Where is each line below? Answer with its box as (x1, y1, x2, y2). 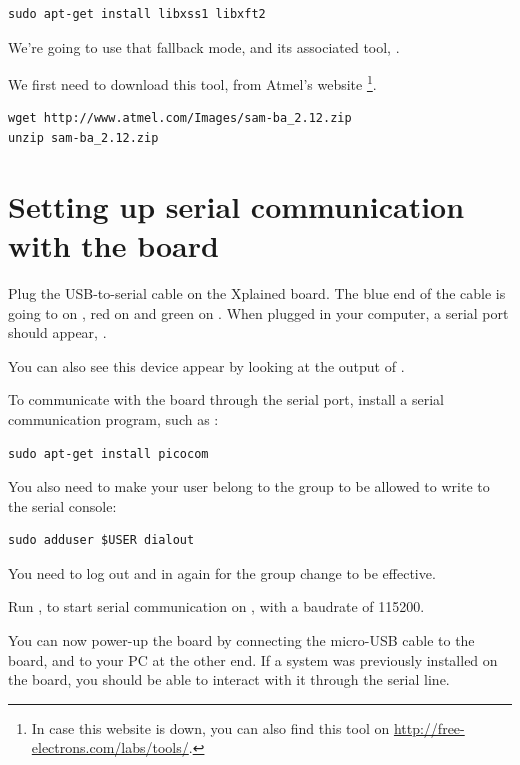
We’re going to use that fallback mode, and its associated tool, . (8, 36, 400, 57)
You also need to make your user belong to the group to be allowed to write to (8, 476, 490, 497)
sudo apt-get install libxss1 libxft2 (8, 7, 266, 21)
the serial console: (8, 495, 117, 516)
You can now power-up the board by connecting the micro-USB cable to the (8, 630, 475, 651)
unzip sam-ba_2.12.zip (8, 131, 159, 146)
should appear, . (8, 322, 107, 343)
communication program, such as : (8, 408, 219, 429)
